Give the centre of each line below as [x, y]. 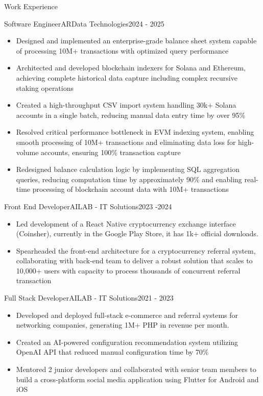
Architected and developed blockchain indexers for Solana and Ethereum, [131, 68]
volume [27, 152]
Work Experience [31, 6]
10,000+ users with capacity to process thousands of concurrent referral [128, 270]
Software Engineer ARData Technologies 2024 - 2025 [84, 23]
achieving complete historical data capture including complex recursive [127, 77]
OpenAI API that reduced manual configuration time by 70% [112, 352]
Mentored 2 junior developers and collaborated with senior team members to [136, 369]
